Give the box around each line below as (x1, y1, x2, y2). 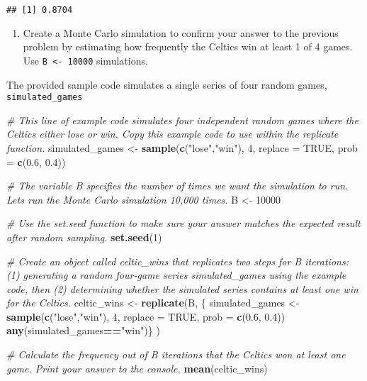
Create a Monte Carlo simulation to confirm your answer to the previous (23, 25, 339, 40)
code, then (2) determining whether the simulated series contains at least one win (6, 281, 358, 296)
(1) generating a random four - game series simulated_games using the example (6, 267, 346, 282)
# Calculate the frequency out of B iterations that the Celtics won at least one (6, 347, 346, 362)
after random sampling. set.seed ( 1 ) (6, 229, 162, 244)
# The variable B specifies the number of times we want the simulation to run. (6, 178, 349, 193)
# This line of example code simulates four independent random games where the (6, 112, 358, 127)
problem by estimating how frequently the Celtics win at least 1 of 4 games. (23, 39, 353, 54)
